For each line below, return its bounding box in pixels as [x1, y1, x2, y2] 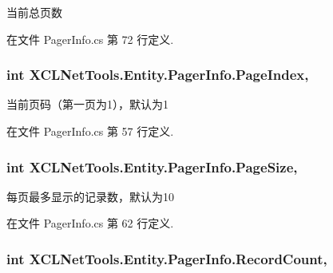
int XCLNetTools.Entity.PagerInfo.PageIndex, [6, 65, 309, 85]
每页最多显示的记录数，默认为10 [6, 188, 174, 204]
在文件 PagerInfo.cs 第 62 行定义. [6, 215, 174, 231]
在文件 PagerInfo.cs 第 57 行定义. [6, 123, 174, 139]
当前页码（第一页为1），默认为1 [6, 96, 168, 113]
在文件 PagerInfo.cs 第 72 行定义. [6, 30, 174, 47]
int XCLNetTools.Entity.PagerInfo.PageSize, [6, 156, 298, 176]
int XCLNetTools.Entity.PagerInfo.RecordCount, [6, 248, 327, 268]
